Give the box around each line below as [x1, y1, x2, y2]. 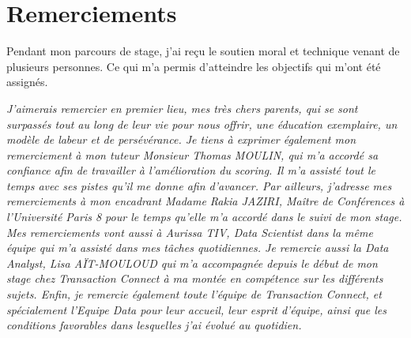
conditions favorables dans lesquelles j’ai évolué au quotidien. [6, 317, 302, 333]
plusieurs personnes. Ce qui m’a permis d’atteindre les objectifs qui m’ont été [6, 58, 381, 74]
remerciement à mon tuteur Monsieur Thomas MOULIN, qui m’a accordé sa [6, 146, 379, 163]
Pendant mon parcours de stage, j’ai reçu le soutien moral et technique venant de [6, 43, 400, 59]
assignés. [6, 73, 48, 90]
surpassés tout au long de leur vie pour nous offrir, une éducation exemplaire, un [6, 115, 398, 132]
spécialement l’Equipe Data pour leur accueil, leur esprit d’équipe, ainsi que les [6, 301, 387, 317]
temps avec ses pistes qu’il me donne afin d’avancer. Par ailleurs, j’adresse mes [6, 177, 392, 193]
